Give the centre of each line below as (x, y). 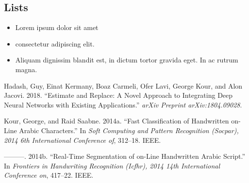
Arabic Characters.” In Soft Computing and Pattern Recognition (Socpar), (129, 130)
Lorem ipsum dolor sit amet (57, 27)
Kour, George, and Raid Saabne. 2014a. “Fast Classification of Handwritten (116, 121)
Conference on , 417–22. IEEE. (49, 175)
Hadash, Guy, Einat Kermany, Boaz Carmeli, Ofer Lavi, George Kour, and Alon (123, 85)
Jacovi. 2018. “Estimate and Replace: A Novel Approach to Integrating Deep (118, 95)
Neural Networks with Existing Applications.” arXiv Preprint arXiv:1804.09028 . (123, 104)
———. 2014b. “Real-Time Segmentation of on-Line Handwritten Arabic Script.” (125, 156)
